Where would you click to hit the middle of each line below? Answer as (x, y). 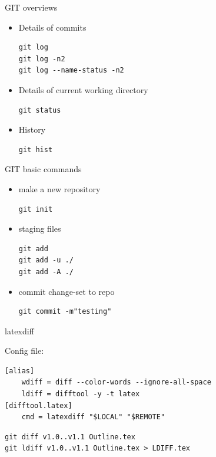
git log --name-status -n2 (71, 70)
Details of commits (52, 27)
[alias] (20, 371)
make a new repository (59, 188)
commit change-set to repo (67, 291)
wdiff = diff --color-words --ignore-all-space (116, 382)
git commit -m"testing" (65, 312)
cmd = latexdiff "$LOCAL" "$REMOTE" (93, 417)
